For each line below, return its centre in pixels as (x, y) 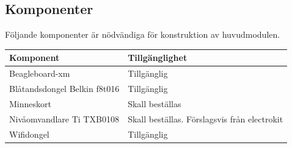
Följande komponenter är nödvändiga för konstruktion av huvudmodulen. (143, 34)
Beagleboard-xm (40, 73)
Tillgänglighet (158, 58)
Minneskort (30, 103)
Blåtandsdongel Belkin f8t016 (64, 88)
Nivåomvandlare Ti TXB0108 (64, 118)
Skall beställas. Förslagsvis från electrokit (206, 118)
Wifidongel (29, 134)
